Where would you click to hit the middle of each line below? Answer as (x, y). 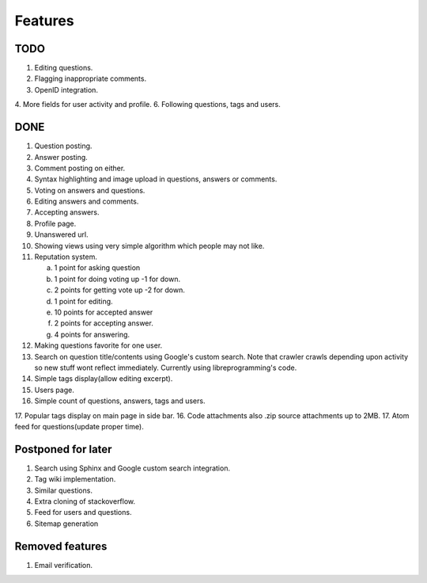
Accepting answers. (67, 212)
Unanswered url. (61, 234)
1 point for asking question (97, 268)
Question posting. (63, 146)
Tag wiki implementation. (75, 479)
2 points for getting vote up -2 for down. (119, 290)
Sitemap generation (66, 524)
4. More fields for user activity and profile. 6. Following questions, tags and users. (147, 105)
